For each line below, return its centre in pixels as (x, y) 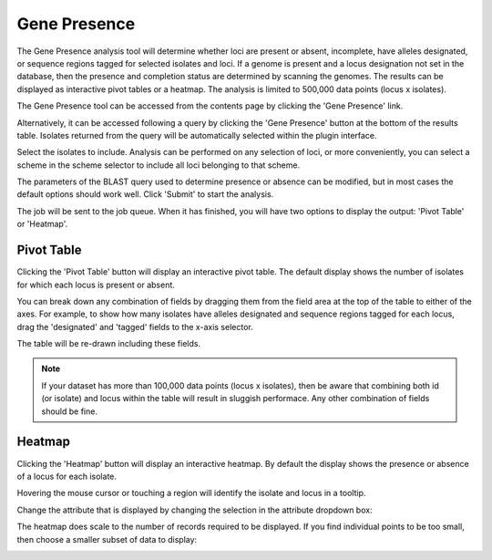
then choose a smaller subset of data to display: (107, 539)
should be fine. (69, 411)
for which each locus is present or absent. (96, 285)
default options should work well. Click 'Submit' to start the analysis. (145, 194)
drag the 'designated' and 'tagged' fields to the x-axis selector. (135, 327)
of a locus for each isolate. (67, 476)
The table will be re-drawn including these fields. (108, 344)
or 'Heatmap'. (42, 224)
